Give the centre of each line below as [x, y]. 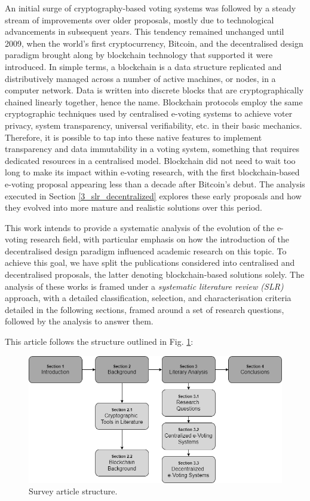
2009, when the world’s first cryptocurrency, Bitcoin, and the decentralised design [154, 43]
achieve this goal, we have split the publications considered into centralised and [150, 262]
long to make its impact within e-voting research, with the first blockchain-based [152, 172]
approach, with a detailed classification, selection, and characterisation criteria [148, 298]
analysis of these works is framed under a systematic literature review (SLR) [144, 286]
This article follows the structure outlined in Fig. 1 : [99, 341]
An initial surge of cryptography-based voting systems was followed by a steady [151, 8]
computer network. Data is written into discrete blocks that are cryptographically [154, 90]
